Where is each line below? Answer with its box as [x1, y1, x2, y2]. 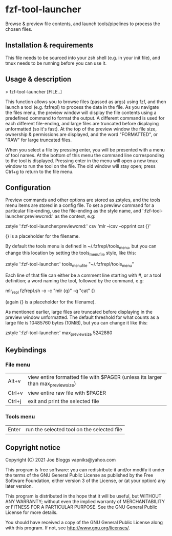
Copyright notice [5, 443, 60, 452]
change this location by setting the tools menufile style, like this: [5, 250, 137, 257]
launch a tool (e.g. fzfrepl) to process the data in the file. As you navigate [5, 104, 159, 110]
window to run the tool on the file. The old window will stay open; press [5, 163, 156, 169]
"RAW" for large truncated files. [5, 137, 72, 143]
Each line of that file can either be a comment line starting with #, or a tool [5, 272, 161, 278]
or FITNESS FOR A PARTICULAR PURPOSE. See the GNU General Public [5, 504, 158, 510]
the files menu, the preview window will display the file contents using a [5, 109, 157, 116]
